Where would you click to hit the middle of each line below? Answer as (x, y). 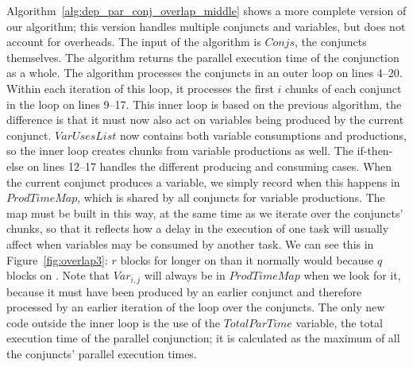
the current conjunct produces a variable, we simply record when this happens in (203, 182)
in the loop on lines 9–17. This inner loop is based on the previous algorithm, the (204, 104)
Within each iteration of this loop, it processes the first (140, 88)
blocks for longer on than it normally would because (247, 259)
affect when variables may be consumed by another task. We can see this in (190, 243)
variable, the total (339, 322)
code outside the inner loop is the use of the (113, 322)
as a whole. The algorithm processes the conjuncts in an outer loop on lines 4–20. (205, 73)
